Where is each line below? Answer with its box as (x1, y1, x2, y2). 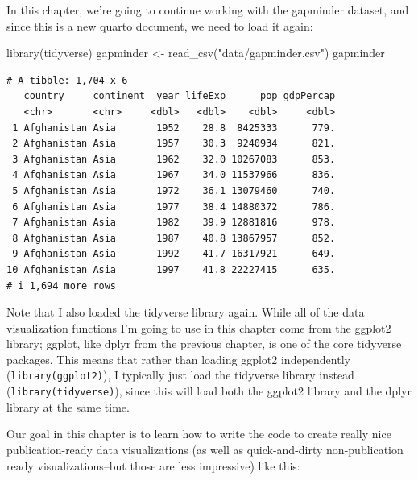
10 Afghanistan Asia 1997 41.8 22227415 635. (6, 263, 336, 275)
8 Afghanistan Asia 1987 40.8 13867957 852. (12, 232, 336, 244)
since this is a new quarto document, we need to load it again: (6, 17, 313, 34)
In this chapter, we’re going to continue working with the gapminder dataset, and (6, 2, 409, 18)
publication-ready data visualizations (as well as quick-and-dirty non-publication (6, 441, 404, 457)
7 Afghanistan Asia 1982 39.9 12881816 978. (12, 217, 336, 229)
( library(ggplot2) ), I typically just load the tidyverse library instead (6, 366, 354, 383)
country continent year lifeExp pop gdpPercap (23, 90, 336, 102)
